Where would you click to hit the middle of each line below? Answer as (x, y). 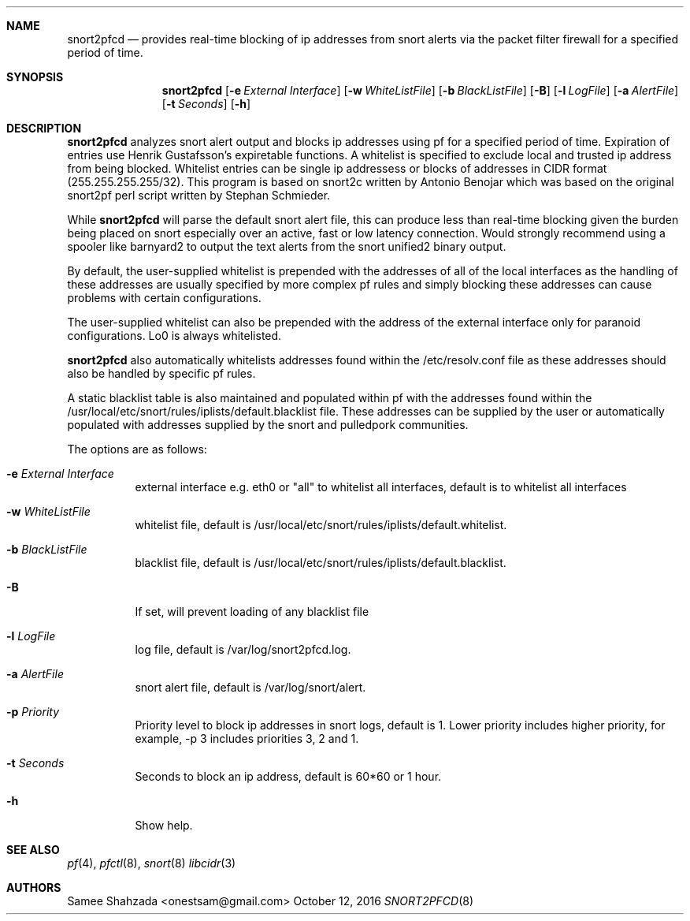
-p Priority (33, 712)
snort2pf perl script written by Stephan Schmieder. (199, 195)
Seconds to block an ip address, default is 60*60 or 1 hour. (288, 776)
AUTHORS (34, 887)
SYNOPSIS (35, 77)
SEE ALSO (33, 850)
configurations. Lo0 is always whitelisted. (174, 336)
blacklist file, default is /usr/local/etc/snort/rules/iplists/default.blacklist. (321, 563)
